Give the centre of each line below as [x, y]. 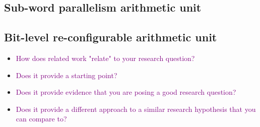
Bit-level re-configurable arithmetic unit [111, 37]
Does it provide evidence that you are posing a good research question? [126, 92]
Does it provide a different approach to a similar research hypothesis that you [136, 109]
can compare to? [41, 119]
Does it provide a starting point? [67, 75]
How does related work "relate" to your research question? [105, 58]
